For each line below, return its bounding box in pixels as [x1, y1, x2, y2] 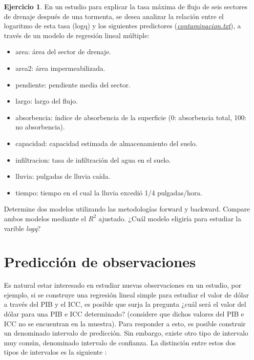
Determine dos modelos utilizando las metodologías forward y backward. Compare [4, 204, 250, 214]
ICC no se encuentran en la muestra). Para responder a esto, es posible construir [4, 318, 246, 328]
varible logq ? [4, 223, 41, 233]
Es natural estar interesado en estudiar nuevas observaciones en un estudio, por [4, 280, 241, 290]
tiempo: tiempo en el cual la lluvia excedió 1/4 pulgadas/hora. [15, 187, 202, 197]
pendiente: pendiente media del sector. [15, 79, 130, 89]
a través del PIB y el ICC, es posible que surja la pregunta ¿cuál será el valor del [4, 299, 246, 309]
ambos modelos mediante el [4, 213, 86, 223]
